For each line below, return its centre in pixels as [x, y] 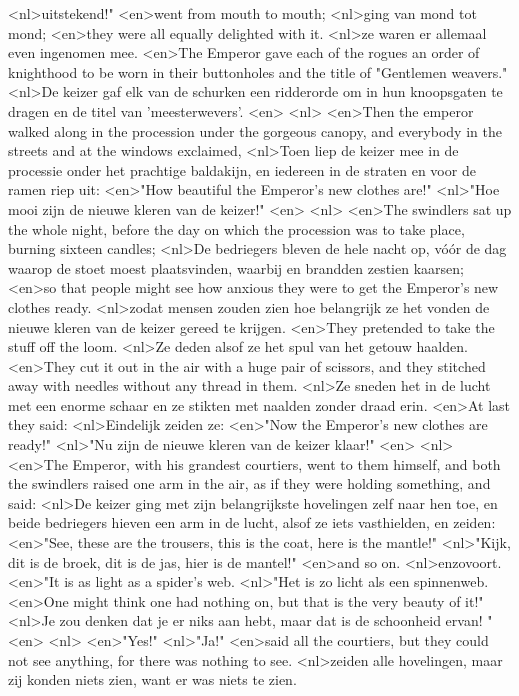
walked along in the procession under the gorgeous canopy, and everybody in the [255, 130]
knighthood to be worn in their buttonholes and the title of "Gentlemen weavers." [258, 71]
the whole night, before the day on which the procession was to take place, [236, 228]
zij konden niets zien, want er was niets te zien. [152, 679]
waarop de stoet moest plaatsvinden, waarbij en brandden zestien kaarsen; [236, 267]
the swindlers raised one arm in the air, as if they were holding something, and [249, 483]
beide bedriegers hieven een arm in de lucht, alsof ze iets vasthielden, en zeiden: [252, 522]
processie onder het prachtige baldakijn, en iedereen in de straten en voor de [242, 169]
